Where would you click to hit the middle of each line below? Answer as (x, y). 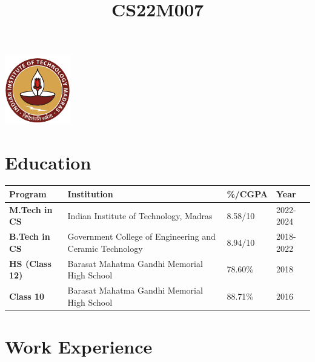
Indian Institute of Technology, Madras (140, 215)
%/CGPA (247, 193)
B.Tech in (30, 236)
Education (48, 162)
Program (28, 193)
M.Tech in (31, 209)
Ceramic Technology (105, 248)
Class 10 (27, 296)
